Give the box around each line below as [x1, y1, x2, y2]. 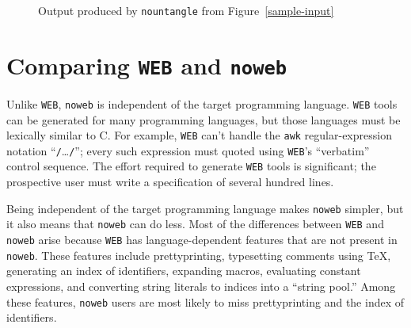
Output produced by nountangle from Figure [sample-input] [38, 2, 334, 18]
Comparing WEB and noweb [6, 48, 287, 81]
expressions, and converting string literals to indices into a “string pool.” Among [6, 277, 396, 294]
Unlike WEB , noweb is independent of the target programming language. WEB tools [6, 95, 398, 112]
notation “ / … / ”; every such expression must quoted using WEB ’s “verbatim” [6, 142, 370, 158]
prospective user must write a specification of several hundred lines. [6, 174, 334, 190]
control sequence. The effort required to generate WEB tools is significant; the [6, 158, 376, 174]
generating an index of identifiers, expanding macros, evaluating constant [6, 262, 361, 279]
